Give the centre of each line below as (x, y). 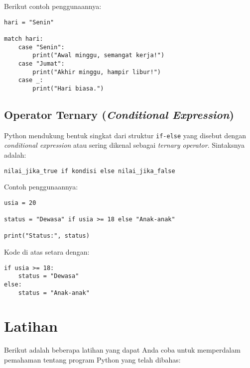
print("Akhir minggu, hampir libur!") (97, 72)
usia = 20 (20, 203)
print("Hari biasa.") (68, 88)
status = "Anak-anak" (54, 293)
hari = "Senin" (29, 22)
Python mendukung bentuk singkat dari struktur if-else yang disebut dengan (125, 135)
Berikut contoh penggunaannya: (53, 6)
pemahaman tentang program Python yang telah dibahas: (92, 360)
